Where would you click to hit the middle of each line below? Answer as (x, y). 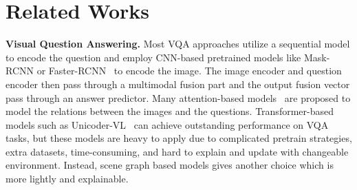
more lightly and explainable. (67, 179)
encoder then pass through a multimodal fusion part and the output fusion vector (178, 84)
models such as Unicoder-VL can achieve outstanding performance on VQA (167, 124)
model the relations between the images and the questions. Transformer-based (170, 111)
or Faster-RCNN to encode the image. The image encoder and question (189, 71)
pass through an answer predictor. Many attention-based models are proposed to (178, 97)
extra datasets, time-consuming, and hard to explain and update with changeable (177, 151)
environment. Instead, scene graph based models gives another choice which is (170, 165)
